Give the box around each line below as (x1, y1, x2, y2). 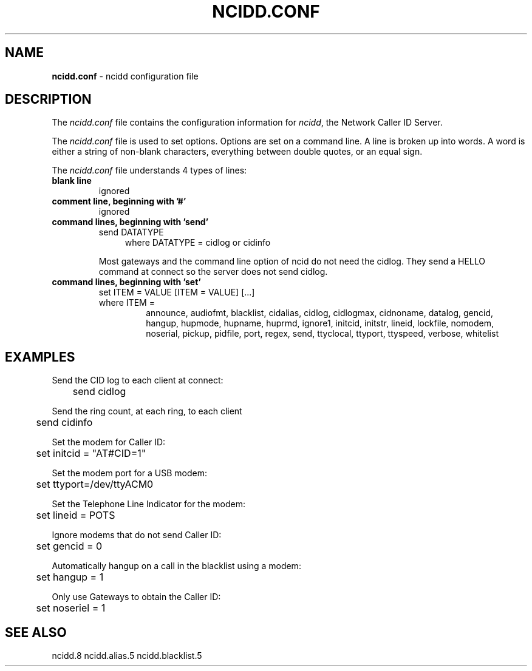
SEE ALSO (5, 624, 67, 640)
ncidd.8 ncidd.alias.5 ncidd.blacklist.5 (52, 650, 202, 661)
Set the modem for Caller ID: (52, 437, 166, 448)
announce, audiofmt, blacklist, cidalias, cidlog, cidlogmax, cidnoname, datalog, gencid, (146, 308, 494, 319)
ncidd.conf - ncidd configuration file (52, 70, 199, 81)
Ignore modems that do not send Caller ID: (52, 530, 222, 541)
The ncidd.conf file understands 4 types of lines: (52, 165, 247, 176)
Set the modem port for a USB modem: (52, 468, 207, 479)
